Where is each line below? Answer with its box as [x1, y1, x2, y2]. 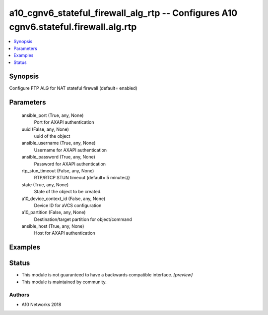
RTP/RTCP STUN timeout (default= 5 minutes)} [34, 175, 130, 181]
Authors [9, 291, 30, 298]
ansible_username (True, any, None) [21, 140, 96, 146]
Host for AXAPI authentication [34, 230, 95, 236]
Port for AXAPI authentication [34, 119, 94, 125]
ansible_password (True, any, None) [21, 154, 95, 160]
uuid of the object [34, 133, 70, 139]
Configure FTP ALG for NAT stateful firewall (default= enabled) [9, 85, 137, 91]
